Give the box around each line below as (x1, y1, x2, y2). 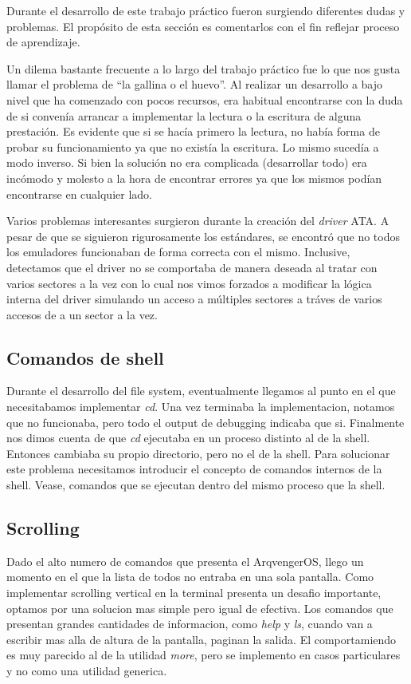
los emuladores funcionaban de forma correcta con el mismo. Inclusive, (6, 243, 350, 260)
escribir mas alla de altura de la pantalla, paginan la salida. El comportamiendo (6, 631, 397, 647)
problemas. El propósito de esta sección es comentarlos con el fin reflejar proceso (6, 18, 400, 34)
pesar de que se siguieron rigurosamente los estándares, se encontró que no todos (6, 227, 400, 244)
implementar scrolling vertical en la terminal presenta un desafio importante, (6, 584, 382, 601)
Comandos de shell (6, 345, 164, 370)
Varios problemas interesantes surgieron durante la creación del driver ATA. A (6, 212, 389, 229)
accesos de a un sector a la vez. (6, 306, 158, 322)
